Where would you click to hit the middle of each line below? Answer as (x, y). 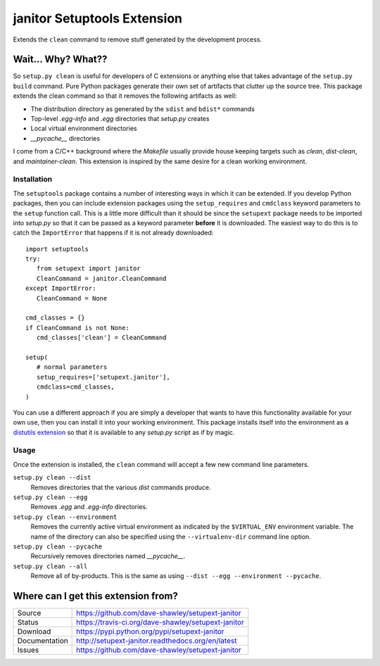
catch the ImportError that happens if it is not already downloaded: (113, 233)
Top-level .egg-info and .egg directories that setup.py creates (120, 119)
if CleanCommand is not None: (78, 328)
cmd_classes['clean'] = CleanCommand (101, 338)
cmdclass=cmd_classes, (76, 387)
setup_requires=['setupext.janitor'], (103, 377)
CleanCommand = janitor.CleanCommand (101, 278)
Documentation (43, 641)
